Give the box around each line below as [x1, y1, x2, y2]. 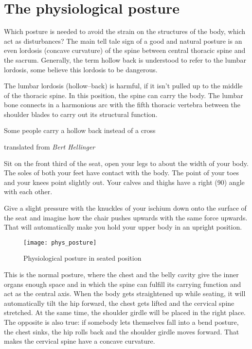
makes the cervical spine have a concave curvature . [4, 336, 155, 346]
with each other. [4, 186, 53, 197]
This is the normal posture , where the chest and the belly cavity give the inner [4, 269, 239, 280]
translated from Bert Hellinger [4, 142, 95, 152]
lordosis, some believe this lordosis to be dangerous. [4, 64, 158, 74]
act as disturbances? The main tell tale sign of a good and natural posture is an [4, 35, 242, 46]
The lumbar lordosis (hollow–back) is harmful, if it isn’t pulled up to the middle [4, 81, 243, 91]
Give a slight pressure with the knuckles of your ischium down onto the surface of [4, 203, 247, 213]
